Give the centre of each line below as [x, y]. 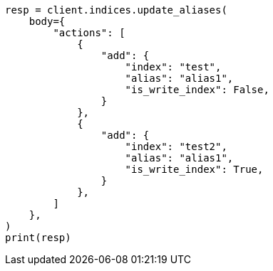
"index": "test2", [176, 147]
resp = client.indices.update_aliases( [116, 10]
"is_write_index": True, [194, 169]
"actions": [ [89, 33]
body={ [47, 21]
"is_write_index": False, [197, 90]
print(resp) [38, 238]
